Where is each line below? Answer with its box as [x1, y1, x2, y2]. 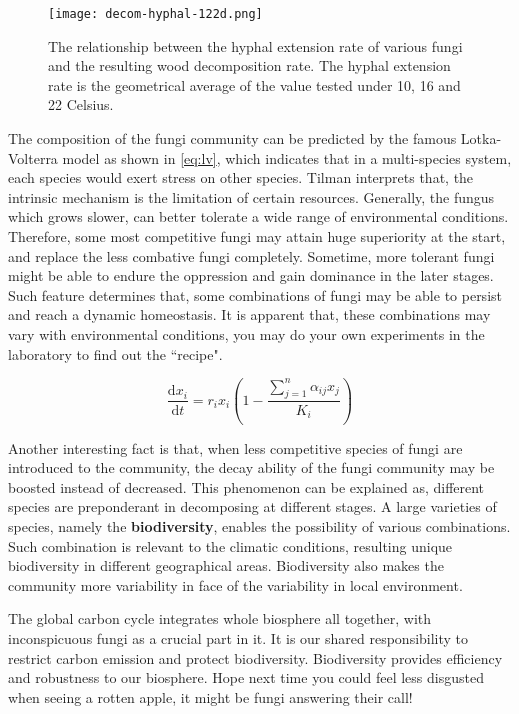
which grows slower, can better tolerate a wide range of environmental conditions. [8, 206, 509, 227]
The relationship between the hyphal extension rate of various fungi [48, 35, 463, 56]
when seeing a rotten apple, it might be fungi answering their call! [8, 686, 413, 707]
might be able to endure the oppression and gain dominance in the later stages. [8, 265, 494, 286]
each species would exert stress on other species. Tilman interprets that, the [8, 167, 474, 188]
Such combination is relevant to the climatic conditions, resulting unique [8, 535, 453, 556]
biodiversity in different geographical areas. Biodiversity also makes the [8, 555, 444, 576]
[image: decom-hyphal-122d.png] [48, 7, 263, 21]
